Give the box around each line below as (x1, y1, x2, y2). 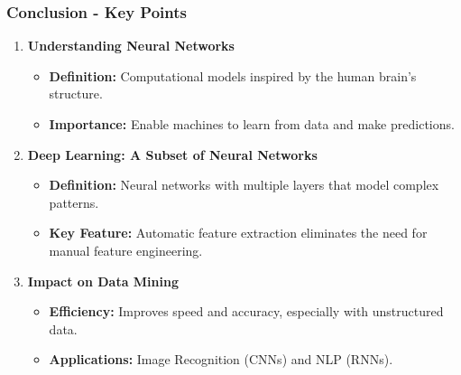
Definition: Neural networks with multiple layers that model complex (49, 175, 439, 194)
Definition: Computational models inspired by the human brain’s (49, 66, 417, 85)
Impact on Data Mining (27, 271, 179, 290)
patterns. (49, 192, 99, 211)
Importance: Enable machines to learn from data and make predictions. (49, 115, 455, 133)
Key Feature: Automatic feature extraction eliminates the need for (49, 223, 428, 242)
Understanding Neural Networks (27, 36, 235, 55)
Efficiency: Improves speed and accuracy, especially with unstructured (49, 302, 444, 321)
